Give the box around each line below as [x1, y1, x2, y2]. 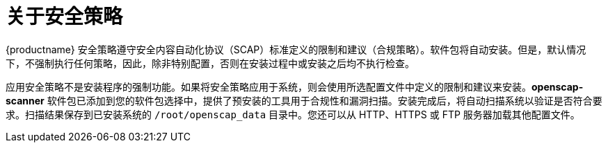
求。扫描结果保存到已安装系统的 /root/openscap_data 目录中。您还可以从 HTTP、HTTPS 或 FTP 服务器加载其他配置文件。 [6, 108, 580, 120]
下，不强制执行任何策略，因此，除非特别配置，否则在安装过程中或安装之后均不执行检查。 [6, 57, 415, 69]
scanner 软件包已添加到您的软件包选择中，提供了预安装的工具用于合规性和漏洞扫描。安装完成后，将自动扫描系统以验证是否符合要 [6, 94, 602, 107]
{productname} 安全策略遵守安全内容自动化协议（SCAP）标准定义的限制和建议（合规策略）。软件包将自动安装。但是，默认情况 [6, 43, 586, 55]
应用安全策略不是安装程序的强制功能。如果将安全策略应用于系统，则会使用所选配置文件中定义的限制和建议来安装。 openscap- [6, 80, 584, 93]
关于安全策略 [6, 5, 123, 28]
